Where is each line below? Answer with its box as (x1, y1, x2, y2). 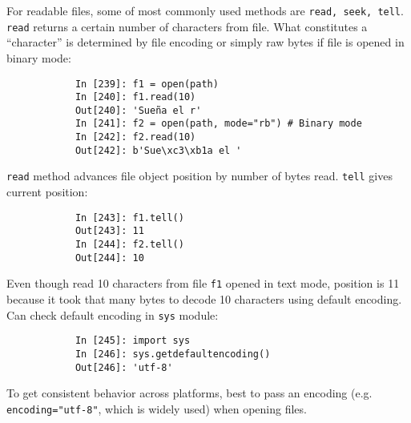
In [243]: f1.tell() (75, 211, 184, 224)
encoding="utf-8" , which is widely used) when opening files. (6, 400, 307, 417)
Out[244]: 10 (75, 252, 144, 264)
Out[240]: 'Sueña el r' (75, 104, 202, 116)
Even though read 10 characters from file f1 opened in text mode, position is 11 (6, 275, 400, 292)
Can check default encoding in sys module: (6, 306, 219, 323)
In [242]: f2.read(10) (75, 131, 196, 143)
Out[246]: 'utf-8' (75, 361, 173, 373)
